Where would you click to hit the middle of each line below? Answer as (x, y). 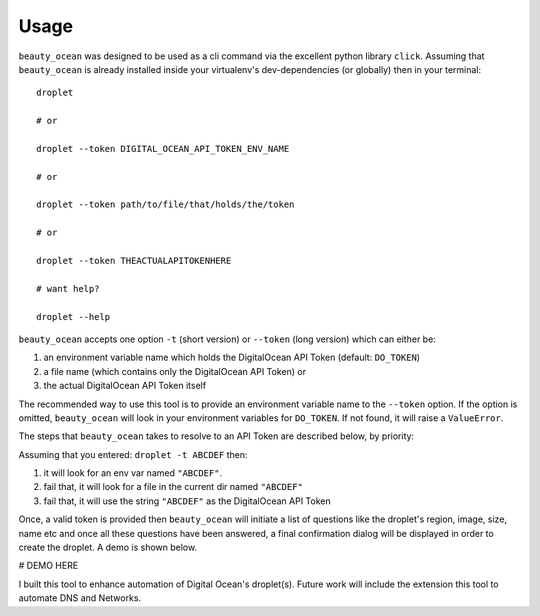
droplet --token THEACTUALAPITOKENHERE (134, 261)
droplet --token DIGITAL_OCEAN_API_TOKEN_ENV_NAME (163, 148)
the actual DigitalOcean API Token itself (125, 386)
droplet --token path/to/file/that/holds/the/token (165, 204)
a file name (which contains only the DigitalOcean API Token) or (175, 371)
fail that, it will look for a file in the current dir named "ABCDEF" (173, 487)
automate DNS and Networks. (80, 598)
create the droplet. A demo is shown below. (108, 547)
